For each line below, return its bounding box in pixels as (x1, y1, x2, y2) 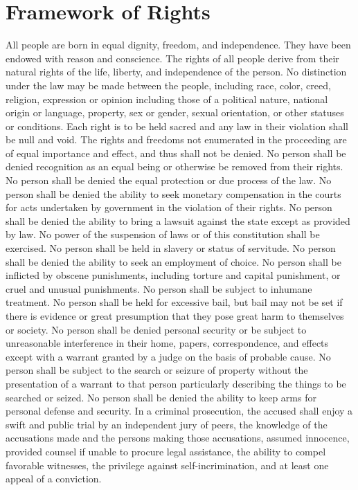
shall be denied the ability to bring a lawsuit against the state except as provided (6, 213, 350, 228)
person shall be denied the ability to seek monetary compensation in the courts (6, 186, 341, 201)
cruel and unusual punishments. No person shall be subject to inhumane (6, 281, 312, 296)
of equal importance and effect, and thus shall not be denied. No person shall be (6, 145, 346, 160)
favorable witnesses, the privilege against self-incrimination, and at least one (6, 457, 329, 472)
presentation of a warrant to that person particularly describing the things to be (6, 376, 346, 390)
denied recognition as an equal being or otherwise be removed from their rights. (6, 159, 343, 174)
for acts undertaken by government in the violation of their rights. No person (6, 200, 332, 215)
